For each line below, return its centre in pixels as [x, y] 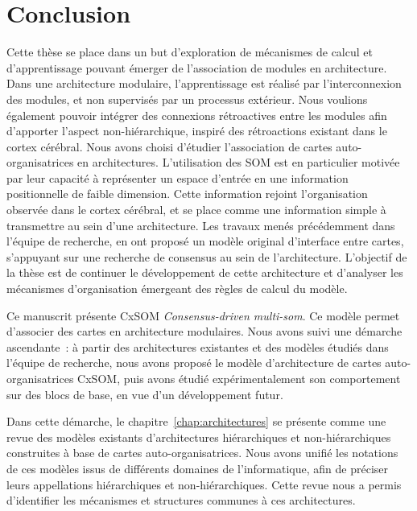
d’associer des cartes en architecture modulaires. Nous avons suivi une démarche [204, 331]
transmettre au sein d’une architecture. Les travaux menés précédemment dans [201, 225]
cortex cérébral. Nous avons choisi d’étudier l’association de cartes [169, 146]
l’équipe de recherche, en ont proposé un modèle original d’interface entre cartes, [205, 241]
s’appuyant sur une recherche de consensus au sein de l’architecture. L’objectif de [207, 256]
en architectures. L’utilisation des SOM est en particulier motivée [239, 162]
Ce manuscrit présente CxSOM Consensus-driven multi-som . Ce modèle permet [203, 315]
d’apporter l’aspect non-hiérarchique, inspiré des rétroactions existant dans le [197, 131]
